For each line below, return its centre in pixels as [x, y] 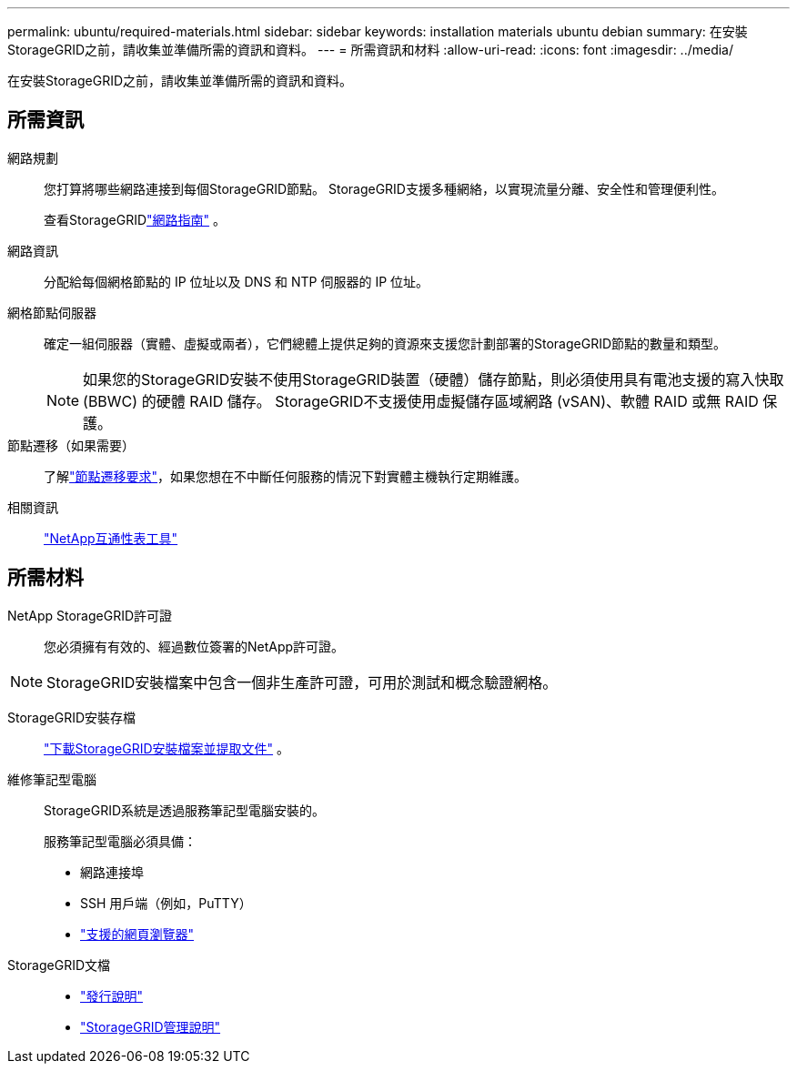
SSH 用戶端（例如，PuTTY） [166, 903]
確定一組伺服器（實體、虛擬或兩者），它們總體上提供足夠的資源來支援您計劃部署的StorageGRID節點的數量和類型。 [385, 343]
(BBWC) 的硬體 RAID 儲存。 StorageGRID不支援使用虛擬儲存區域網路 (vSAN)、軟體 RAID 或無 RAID [421, 401]
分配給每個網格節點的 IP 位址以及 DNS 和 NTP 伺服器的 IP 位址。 [237, 281]
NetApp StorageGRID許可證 [90, 615]
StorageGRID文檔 [59, 965]
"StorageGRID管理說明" [151, 1026]
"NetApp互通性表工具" [111, 538]
